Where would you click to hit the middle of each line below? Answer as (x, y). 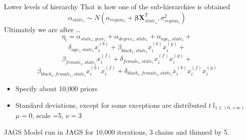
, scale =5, (48, 115)
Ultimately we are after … (42, 29)
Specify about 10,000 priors (56, 89)
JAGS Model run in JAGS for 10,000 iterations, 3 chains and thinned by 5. (117, 131)
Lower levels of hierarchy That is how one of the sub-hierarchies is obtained (117, 6)
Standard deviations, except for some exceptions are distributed (111, 105)
